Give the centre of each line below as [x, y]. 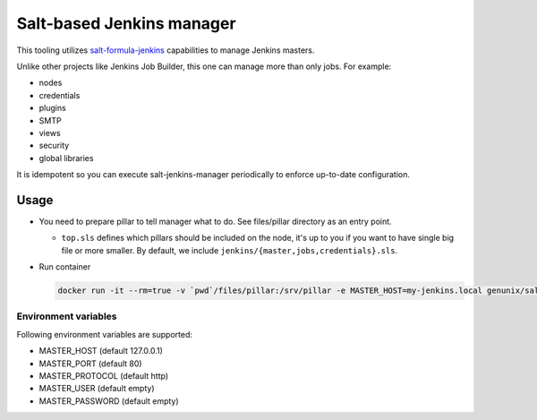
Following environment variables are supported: [104, 334]
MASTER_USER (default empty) [97, 389]
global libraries [66, 158]
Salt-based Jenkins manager [126, 23]
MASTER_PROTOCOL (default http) [104, 376]
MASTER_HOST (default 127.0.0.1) [101, 351]
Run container [65, 267]
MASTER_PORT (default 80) [90, 364]
